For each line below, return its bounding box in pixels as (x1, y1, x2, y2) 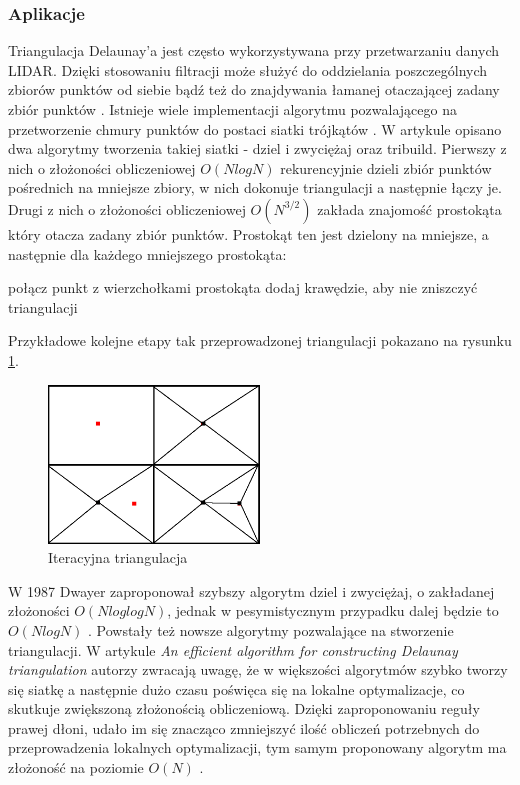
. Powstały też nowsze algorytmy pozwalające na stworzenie (88, 619, 454, 640)
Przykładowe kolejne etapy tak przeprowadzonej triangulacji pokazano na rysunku (8, 330, 512, 351)
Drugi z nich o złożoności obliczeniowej (8, 198, 246, 219)
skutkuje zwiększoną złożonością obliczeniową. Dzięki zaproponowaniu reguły (8, 698, 480, 719)
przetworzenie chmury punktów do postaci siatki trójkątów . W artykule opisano (8, 118, 502, 139)
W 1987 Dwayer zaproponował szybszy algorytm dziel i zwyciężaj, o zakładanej (8, 580, 495, 601)
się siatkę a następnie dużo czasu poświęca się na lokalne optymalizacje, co (8, 678, 465, 699)
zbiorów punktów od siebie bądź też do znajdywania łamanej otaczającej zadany (8, 79, 500, 100)
